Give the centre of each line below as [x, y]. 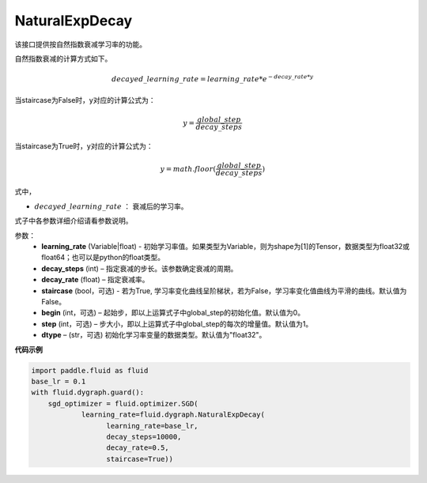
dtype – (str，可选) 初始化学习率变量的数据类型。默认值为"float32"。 [154, 335]
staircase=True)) [140, 459]
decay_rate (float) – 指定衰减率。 [95, 280]
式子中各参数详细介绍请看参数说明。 [74, 221]
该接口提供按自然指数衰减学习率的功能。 [80, 44]
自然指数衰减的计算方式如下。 [63, 58]
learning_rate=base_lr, [152, 426]
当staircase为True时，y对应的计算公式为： [84, 145]
